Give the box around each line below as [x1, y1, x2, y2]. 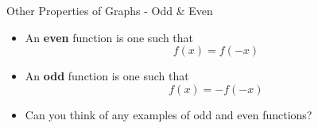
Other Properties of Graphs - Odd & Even [6, 2, 213, 18]
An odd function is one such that [25, 68, 189, 84]
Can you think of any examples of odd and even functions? [25, 106, 312, 122]
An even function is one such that [25, 29, 194, 45]
